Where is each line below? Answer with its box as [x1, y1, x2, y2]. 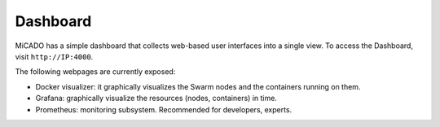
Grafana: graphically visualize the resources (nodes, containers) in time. [35, 94, 277, 103]
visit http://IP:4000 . [15, 51, 94, 61]
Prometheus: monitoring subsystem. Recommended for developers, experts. [35, 104, 293, 114]
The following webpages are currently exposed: [15, 67, 176, 77]
